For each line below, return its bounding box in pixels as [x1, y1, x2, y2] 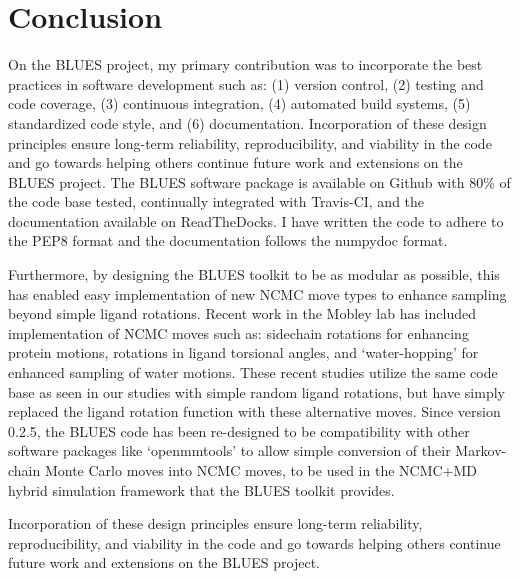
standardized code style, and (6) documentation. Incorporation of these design [8, 112, 487, 133]
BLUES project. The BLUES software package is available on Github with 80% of [8, 171, 511, 192]
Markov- [455, 440, 507, 461]
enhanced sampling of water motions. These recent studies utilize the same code [8, 362, 498, 383]
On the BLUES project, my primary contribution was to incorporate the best [8, 54, 483, 75]
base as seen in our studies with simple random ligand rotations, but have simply [8, 381, 505, 402]
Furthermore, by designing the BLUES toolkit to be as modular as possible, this [8, 264, 500, 285]
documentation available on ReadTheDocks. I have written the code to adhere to [8, 210, 504, 231]
